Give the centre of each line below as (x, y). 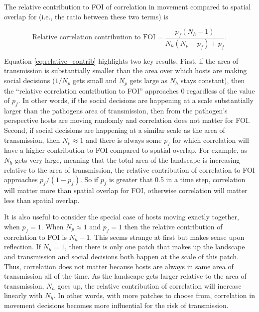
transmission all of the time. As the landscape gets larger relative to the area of (125, 276)
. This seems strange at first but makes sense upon (167, 237)
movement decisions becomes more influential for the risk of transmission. (116, 305)
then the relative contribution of (173, 227)
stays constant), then (213, 80)
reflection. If (22, 247)
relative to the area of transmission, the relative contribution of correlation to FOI (129, 169)
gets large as (149, 80)
